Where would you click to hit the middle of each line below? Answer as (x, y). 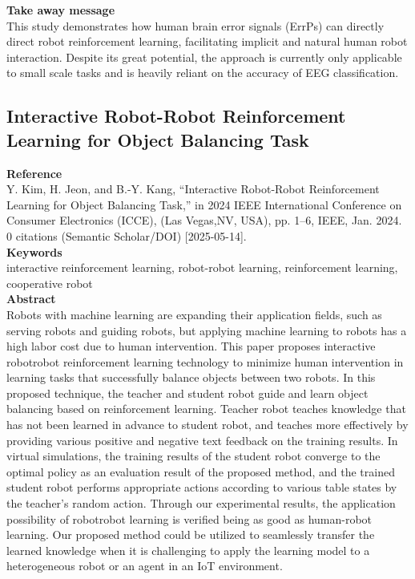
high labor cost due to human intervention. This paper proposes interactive (191, 346)
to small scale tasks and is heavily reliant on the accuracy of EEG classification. (203, 73)
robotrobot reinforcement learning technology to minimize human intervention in (205, 361)
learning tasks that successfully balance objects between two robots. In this (191, 377)
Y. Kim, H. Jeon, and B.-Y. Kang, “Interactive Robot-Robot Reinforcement (193, 189)
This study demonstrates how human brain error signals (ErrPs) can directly (195, 25)
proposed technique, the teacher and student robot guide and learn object (187, 393)
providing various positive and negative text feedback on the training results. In (202, 440)
